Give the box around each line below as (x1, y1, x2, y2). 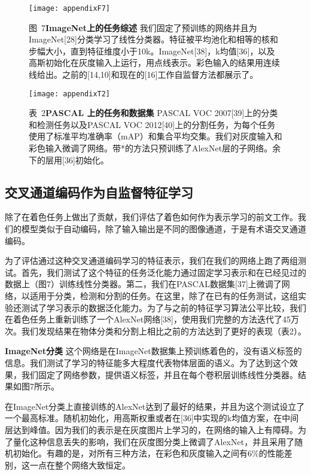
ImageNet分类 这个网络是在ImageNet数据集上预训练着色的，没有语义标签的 (5, 345, 302, 357)
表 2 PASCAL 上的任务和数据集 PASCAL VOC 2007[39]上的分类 (29, 106, 278, 119)
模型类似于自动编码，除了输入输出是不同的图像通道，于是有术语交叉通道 (21, 223, 306, 235)
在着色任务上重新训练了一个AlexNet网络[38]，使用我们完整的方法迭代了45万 (5, 313, 299, 325)
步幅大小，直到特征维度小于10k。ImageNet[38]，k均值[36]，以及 (29, 44, 275, 57)
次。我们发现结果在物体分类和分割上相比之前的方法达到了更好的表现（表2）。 (5, 324, 306, 337)
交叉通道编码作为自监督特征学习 (5, 182, 193, 201)
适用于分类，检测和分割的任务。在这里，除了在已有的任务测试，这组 (29, 290, 298, 302)
